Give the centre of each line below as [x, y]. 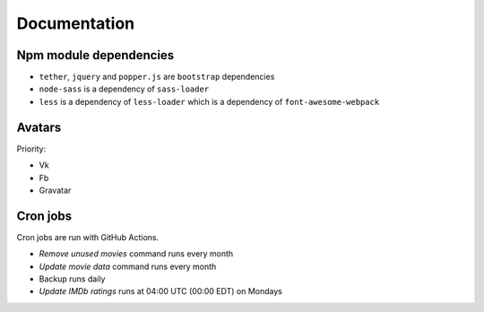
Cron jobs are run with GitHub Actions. [88, 237]
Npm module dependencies [95, 55]
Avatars [39, 127]
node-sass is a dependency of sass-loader [124, 89]
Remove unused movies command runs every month [136, 254]
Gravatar [55, 190]
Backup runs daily [72, 279]
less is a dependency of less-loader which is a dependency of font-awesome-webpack [209, 101]
